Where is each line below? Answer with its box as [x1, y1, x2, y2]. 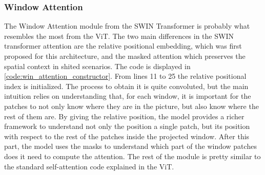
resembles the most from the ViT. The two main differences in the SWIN [4, 30, 234, 41]
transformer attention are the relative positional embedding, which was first [4, 40, 242, 51]
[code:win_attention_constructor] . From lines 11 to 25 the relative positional [4, 71, 247, 81]
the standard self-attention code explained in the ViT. [4, 161, 174, 171]
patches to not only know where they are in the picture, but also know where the [4, 100, 259, 111]
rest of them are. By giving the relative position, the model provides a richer [4, 111, 244, 121]
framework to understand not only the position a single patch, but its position [4, 121, 250, 132]
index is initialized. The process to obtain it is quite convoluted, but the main [4, 80, 249, 91]
